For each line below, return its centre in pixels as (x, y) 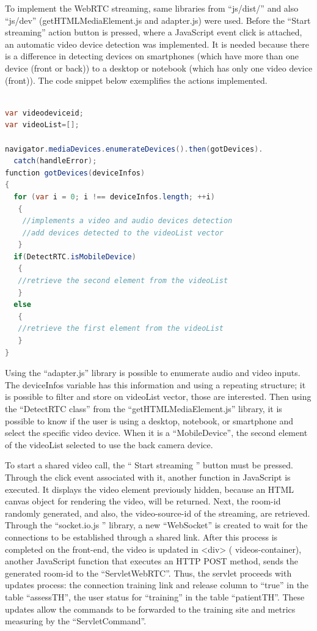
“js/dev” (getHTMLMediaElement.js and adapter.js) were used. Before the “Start (158, 20)
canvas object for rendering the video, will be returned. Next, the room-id (143, 501)
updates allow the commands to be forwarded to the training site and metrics (150, 609)
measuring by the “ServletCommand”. (76, 621)
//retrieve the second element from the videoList (123, 281)
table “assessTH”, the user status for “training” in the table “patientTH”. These (155, 596)
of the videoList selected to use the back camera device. (109, 444)
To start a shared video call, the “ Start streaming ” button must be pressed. (149, 465)
